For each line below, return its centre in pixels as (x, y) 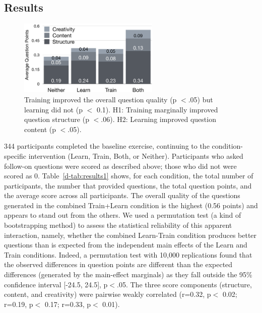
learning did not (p (53, 109)
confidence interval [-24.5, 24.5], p (56, 284)
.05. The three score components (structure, (184, 284)
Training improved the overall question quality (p (101, 99)
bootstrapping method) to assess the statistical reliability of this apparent (118, 225)
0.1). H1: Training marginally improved (157, 109)
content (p (40, 129)
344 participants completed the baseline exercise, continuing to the (107, 146)
